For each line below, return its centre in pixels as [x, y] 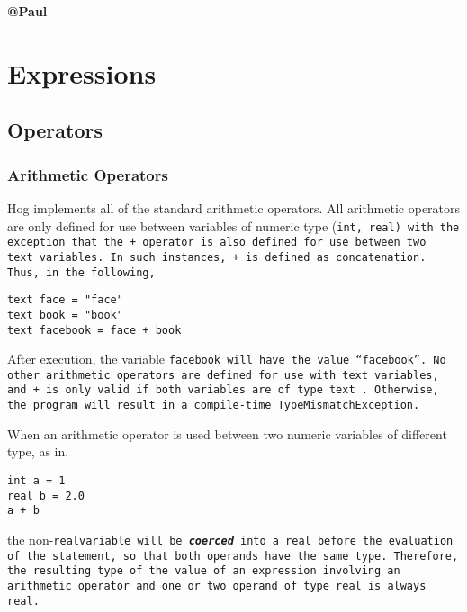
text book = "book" [65, 315]
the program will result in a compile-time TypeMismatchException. [214, 405]
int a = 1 [36, 480]
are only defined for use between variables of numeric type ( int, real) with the [233, 225]
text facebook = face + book [94, 330]
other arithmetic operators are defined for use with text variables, [223, 375]
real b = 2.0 [46, 495]
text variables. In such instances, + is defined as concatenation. [217, 257]
